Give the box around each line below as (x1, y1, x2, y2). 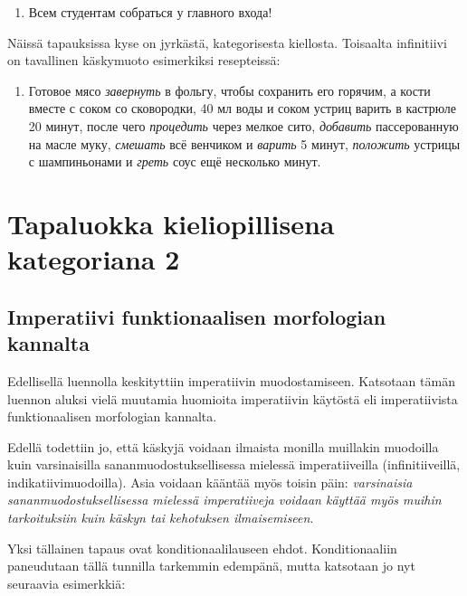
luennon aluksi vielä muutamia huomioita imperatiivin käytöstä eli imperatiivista (7, 389, 458, 408)
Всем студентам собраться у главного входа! (28, 3, 272, 21)
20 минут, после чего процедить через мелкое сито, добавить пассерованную (28, 116, 459, 135)
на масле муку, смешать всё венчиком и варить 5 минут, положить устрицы (28, 134, 461, 153)
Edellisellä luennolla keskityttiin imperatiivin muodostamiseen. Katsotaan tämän (7, 371, 455, 390)
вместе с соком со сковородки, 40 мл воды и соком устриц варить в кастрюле (28, 99, 457, 118)
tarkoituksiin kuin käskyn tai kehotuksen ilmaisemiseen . (7, 508, 314, 527)
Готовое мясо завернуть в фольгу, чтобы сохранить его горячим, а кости (28, 80, 431, 99)
